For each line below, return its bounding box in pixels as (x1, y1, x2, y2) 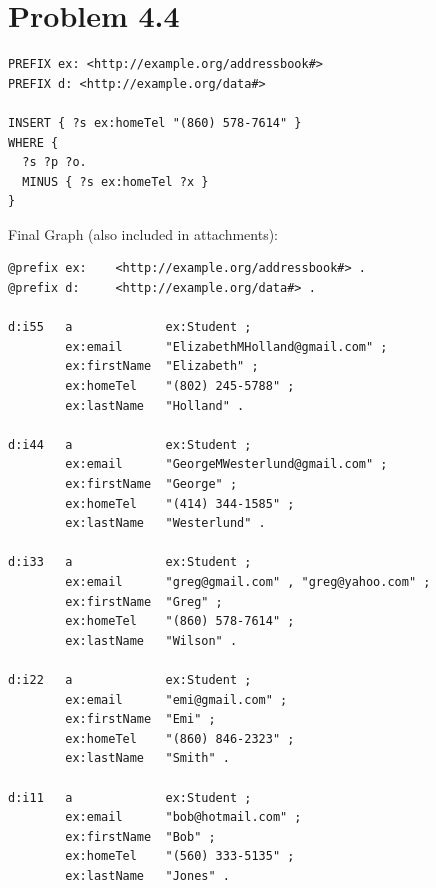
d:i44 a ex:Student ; (8, 437, 252, 452)
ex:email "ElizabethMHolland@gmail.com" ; (65, 339, 388, 354)
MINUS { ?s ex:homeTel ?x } (22, 174, 209, 189)
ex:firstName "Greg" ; (65, 594, 223, 609)
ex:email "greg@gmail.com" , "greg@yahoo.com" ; (65, 574, 431, 589)
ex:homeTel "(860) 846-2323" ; (65, 731, 295, 746)
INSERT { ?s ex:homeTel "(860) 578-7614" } (8, 115, 302, 130)
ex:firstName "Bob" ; (65, 829, 216, 844)
